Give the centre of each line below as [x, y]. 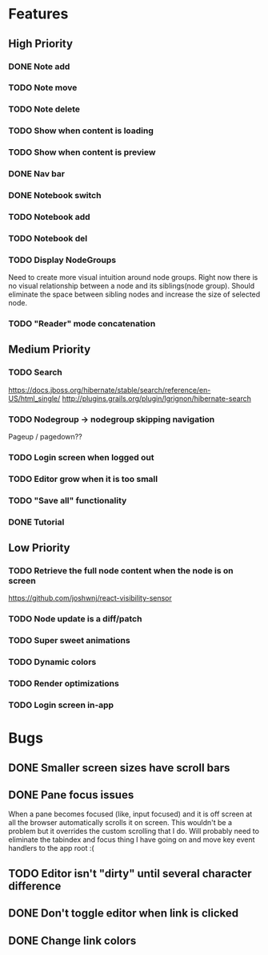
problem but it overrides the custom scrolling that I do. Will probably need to [134, 832]
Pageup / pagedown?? [45, 437]
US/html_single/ [34, 399]
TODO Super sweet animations [69, 641]
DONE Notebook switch [55, 196]
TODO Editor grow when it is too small [83, 479]
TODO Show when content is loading [81, 131]
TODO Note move [43, 87]
